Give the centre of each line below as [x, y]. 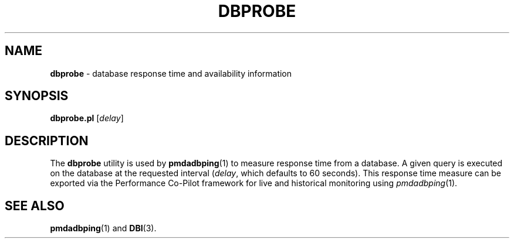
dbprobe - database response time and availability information [171, 73]
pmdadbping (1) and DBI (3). [103, 228]
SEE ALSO [35, 206]
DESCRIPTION [47, 141]
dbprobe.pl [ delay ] [87, 118]
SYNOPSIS [37, 96]
